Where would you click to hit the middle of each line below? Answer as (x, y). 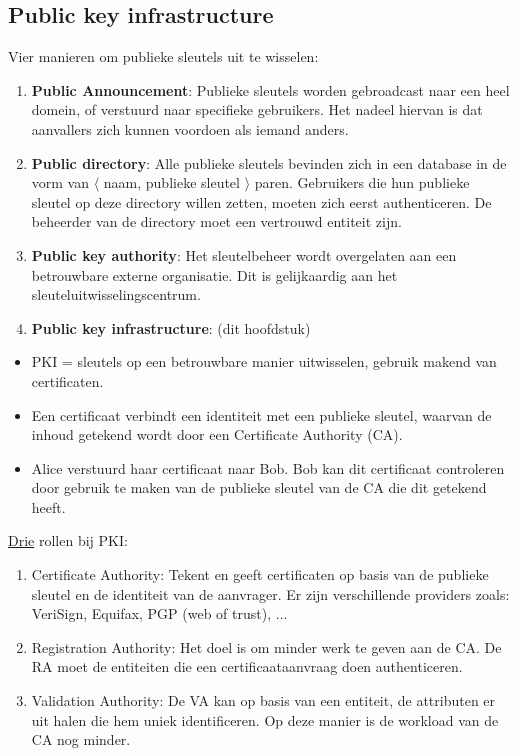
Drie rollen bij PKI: (68, 540)
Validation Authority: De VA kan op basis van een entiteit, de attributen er (263, 700)
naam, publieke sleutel (171, 182)
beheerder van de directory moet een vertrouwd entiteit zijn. (216, 221)
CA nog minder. (81, 739)
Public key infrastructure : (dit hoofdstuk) (171, 327)
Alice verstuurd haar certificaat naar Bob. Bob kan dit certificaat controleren (268, 467)
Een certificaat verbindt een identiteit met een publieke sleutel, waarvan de (261, 414)
